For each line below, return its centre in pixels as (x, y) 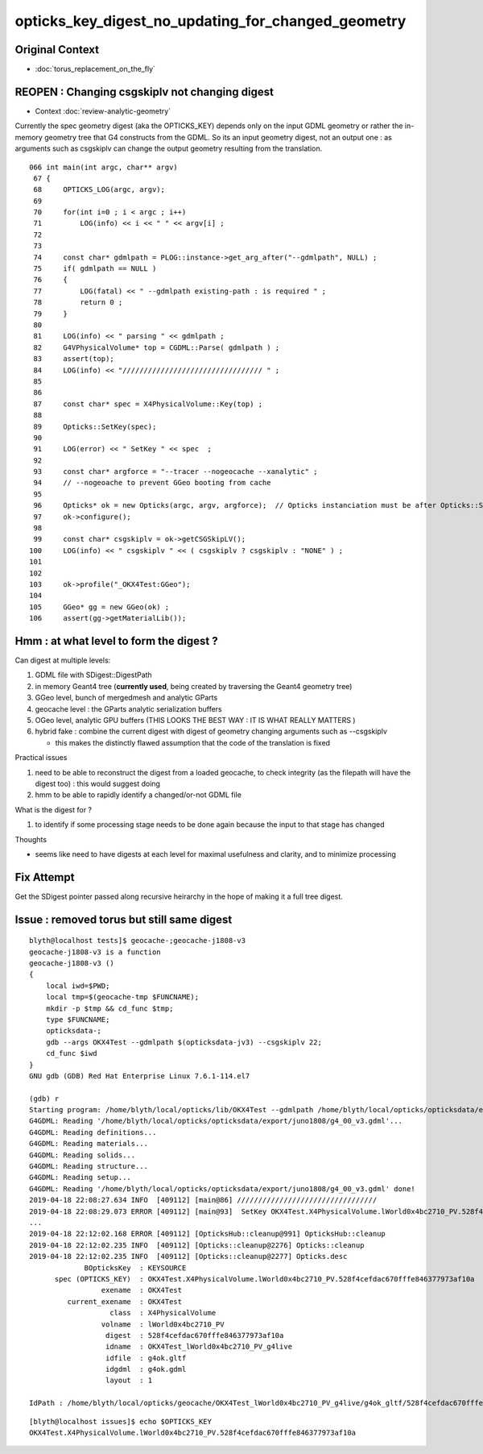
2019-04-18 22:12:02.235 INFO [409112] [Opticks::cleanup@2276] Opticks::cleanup (197, 1245)
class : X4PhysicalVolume (163, 1313)
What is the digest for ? (54, 809)
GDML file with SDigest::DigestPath (93, 675)
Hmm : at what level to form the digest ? (116, 641)
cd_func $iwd (71, 1053)
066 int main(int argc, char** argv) (104, 167)
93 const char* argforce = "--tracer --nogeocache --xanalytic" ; (175, 472)
